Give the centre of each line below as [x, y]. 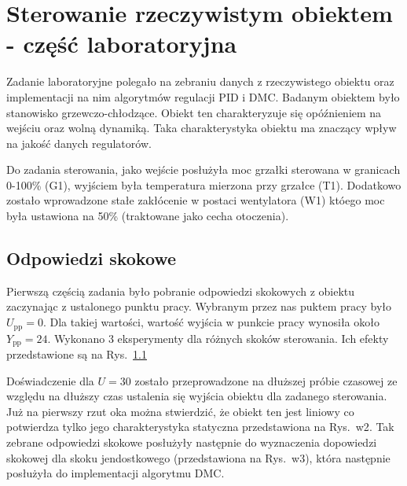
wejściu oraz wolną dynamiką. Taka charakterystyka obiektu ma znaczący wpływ [202, 128]
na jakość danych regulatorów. [79, 143]
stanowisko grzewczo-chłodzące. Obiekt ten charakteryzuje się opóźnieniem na [194, 112]
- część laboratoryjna [122, 44]
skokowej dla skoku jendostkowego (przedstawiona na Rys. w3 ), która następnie [198, 457]
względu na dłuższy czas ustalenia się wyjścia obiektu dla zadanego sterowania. [197, 396]
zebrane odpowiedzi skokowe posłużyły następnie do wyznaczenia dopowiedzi [192, 442]
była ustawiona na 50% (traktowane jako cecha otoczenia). [148, 216]
